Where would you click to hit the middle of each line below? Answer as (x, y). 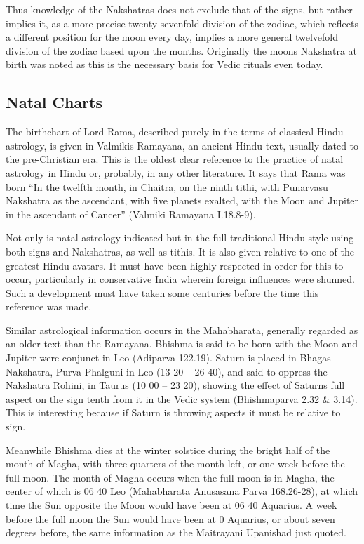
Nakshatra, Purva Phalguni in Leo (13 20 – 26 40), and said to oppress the (167, 371)
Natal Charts (54, 102)
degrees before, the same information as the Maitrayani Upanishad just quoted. (176, 532)
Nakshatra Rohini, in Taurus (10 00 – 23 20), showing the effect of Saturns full (175, 385)
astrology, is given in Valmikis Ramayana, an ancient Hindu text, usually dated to (182, 145)
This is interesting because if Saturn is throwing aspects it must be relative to (173, 412)
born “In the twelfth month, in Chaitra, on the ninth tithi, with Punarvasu (167, 186)
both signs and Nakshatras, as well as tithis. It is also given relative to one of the (180, 251)
